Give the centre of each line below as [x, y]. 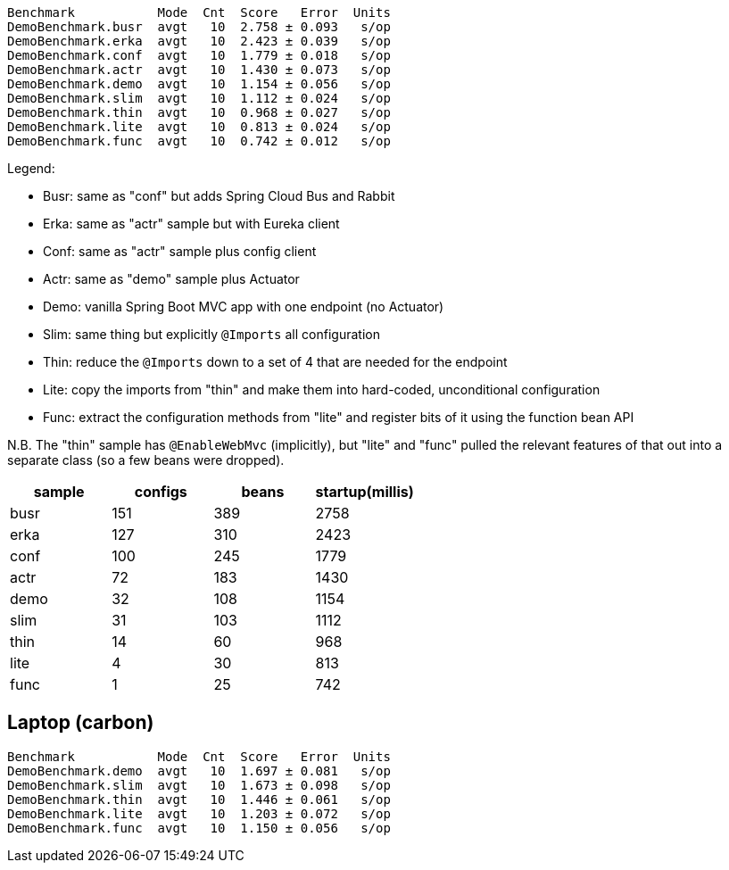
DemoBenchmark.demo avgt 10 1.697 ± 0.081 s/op [199, 771]
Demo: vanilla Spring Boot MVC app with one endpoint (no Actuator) [244, 307]
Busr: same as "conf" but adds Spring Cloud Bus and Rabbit [219, 196]
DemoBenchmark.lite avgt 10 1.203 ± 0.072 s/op [199, 813]
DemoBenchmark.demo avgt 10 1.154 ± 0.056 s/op [199, 84]
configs [161, 492]
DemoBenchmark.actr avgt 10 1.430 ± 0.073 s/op [199, 70]
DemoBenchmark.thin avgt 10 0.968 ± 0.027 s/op [199, 112]
